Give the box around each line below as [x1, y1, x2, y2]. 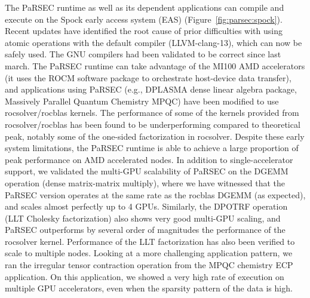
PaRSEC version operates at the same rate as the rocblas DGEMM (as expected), [5, 188, 306, 201]
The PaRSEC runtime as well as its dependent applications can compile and [5, 1, 284, 13]
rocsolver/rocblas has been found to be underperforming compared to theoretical [5, 118, 300, 130]
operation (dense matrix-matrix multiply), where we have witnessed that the [5, 176, 285, 189]
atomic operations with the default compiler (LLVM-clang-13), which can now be [5, 36, 302, 48]
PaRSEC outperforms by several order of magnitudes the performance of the [5, 223, 286, 236]
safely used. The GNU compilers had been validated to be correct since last [5, 48, 281, 60]
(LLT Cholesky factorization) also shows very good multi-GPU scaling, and [5, 211, 281, 224]
